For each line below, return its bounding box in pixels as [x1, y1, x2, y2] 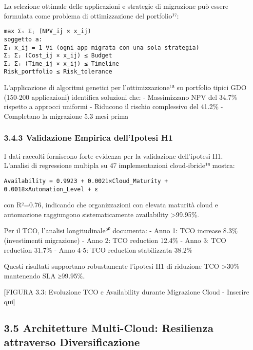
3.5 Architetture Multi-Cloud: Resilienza [4, 320, 214, 335]
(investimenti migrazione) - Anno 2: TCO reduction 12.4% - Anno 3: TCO [4, 235, 226, 245]
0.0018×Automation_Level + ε [4, 185, 98, 193]
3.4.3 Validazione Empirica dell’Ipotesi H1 [4, 131, 173, 144]
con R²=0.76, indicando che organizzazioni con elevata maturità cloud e [4, 200, 218, 210]
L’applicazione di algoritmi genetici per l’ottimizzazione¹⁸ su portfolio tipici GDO [4, 82, 247, 92]
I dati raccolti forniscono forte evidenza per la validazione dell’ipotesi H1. [4, 150, 223, 161]
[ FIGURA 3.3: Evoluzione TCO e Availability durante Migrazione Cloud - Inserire [4, 287, 250, 297]
